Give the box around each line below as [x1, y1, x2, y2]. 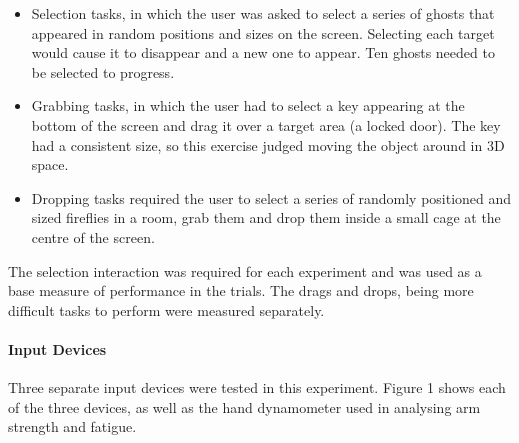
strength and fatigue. [8, 416, 137, 437]
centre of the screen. [31, 226, 155, 247]
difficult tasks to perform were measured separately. [8, 299, 325, 320]
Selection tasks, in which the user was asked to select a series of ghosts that [31, 3, 495, 23]
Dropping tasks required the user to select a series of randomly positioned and [31, 187, 512, 208]
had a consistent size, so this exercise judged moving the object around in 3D [31, 134, 505, 155]
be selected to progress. [31, 61, 175, 82]
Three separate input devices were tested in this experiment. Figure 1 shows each [8, 377, 506, 398]
